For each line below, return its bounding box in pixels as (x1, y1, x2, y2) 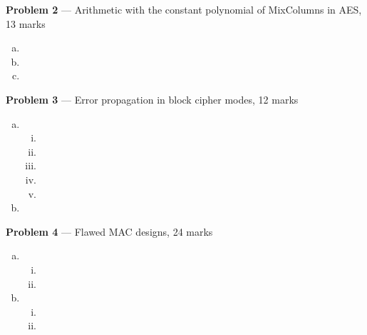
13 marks (6, 16, 46, 31)
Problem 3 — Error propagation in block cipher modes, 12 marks (6, 91, 299, 106)
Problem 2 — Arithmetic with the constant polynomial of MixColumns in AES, (6, 2, 362, 16)
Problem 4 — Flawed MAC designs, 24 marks (6, 224, 213, 239)
